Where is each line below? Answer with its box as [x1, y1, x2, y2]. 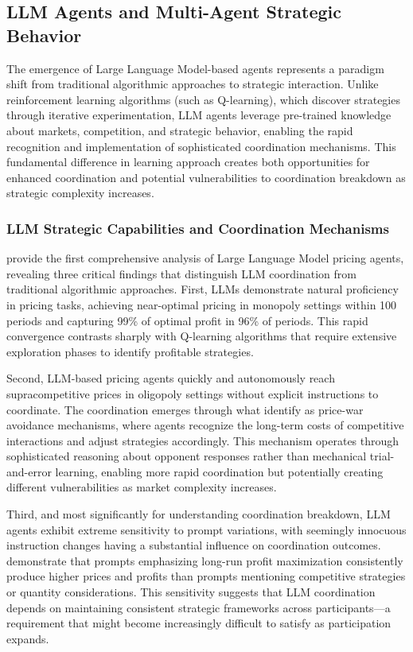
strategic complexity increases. [6, 184, 154, 201]
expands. [6, 630, 49, 646]
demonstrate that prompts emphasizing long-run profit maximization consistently [6, 552, 403, 569]
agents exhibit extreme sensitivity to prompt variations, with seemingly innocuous [6, 521, 407, 538]
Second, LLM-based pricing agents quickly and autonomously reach [6, 370, 335, 386]
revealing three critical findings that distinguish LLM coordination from [6, 265, 357, 281]
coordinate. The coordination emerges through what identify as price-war [6, 401, 364, 417]
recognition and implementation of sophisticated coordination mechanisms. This [6, 138, 396, 154]
